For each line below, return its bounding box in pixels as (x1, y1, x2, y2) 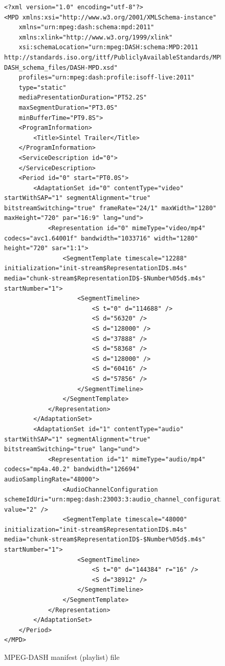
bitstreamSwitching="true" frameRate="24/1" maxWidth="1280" (4, 204, 217, 212)
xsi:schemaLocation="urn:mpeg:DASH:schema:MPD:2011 (18, 44, 198, 51)
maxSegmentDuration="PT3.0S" (18, 104, 118, 111)
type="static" (18, 84, 66, 91)
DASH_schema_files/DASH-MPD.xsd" (4, 64, 118, 71)
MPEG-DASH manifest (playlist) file (4, 652, 120, 662)
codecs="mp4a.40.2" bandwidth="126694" (4, 466, 140, 473)
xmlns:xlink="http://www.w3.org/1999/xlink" (18, 33, 173, 41)
